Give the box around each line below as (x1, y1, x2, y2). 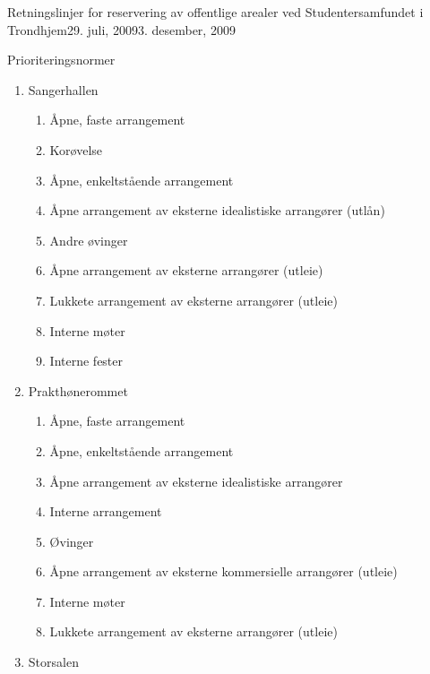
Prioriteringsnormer (7, 50, 116, 69)
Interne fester (49, 351, 124, 370)
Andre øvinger (49, 230, 128, 249)
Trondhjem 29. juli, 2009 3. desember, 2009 (7, 20, 236, 39)
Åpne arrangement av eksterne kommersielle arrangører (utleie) (49, 562, 398, 581)
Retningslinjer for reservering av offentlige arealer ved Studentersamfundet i (7, 3, 424, 21)
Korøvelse (49, 140, 103, 159)
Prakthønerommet (28, 381, 128, 400)
